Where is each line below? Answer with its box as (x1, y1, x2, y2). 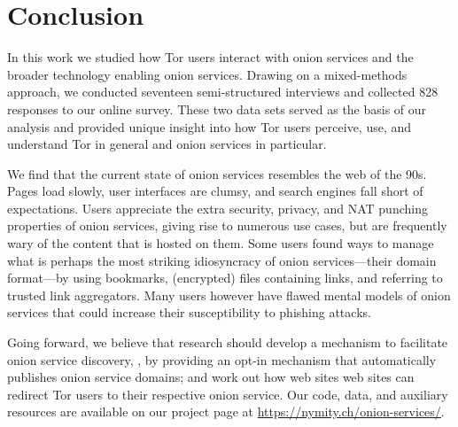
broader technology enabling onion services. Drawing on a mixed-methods (7, 65, 408, 83)
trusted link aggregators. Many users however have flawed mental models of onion (7, 285, 451, 304)
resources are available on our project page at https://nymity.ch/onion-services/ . (7, 402, 445, 421)
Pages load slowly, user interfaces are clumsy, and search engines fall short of (7, 182, 423, 200)
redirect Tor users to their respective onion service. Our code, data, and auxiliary (7, 384, 448, 403)
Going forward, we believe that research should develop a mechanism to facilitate (7, 333, 448, 352)
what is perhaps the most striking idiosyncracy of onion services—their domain (7, 251, 437, 269)
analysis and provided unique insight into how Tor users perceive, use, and (7, 117, 412, 136)
